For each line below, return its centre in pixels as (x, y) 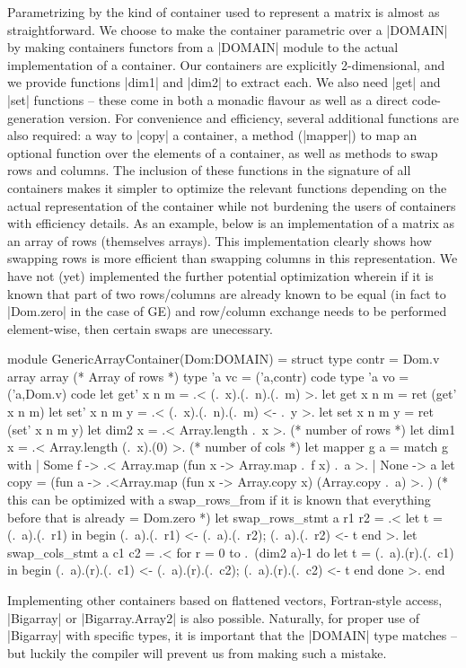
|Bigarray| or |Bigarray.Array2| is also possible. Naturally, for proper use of (213, 617)
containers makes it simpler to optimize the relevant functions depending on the (227, 187)
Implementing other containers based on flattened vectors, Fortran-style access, (225, 600)
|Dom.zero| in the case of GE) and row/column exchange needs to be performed (227, 311)
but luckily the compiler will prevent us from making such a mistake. (197, 652)
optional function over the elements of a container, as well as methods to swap (223, 152)
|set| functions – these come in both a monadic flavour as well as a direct (208, 99)
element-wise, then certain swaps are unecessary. (141, 328)
